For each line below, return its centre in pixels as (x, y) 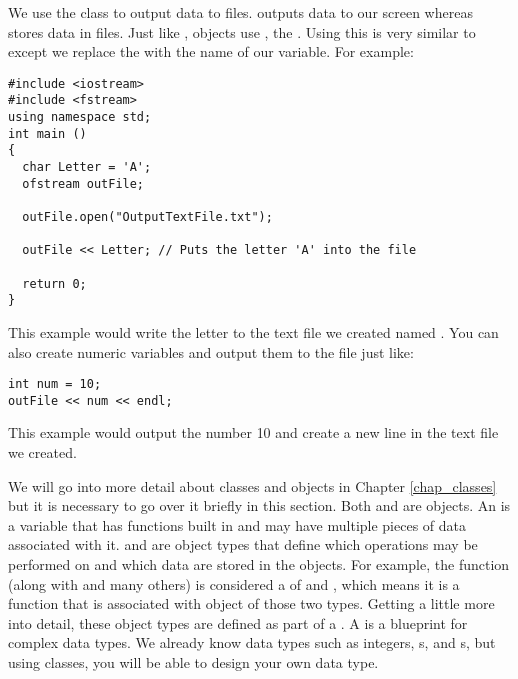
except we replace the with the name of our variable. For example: (211, 51)
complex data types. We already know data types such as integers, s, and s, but (252, 642)
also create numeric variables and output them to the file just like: (211, 351)
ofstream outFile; (83, 183)
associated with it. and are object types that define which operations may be (243, 544)
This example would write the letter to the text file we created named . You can (253, 331)
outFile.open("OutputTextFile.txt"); (147, 217)
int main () (47, 133)
